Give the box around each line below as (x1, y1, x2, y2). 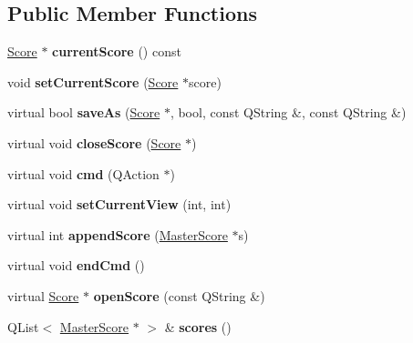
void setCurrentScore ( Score (7, 72, 179, 91)
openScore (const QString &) (93, 286, 265, 305)
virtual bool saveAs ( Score (7, 103, 160, 122)
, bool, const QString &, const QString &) (170, 103, 407, 122)
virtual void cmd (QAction (7, 164, 160, 183)
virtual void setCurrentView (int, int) (7, 195, 232, 214)
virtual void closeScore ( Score (7, 133, 181, 152)
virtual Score (7, 286, 79, 305)
